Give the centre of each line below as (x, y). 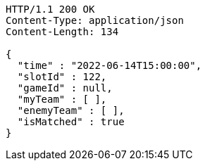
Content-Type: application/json (95, 20)
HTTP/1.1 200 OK (50, 9)
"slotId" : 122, (62, 77)
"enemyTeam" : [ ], (71, 110)
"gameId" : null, (65, 88)
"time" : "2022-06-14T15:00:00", (110, 65)
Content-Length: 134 (62, 32)
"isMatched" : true (71, 122)
